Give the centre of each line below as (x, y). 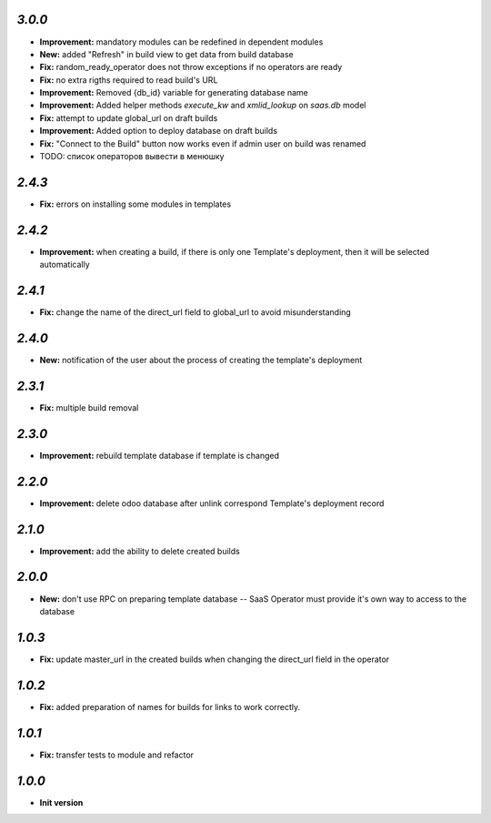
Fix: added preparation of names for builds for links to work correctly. (170, 706)
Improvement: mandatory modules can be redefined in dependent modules (181, 42)
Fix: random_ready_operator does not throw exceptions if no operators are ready (191, 67)
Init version (61, 802)
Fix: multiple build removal (89, 407)
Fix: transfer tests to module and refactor (117, 755)
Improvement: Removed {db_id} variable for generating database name (174, 93)
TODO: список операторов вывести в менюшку (132, 157)
